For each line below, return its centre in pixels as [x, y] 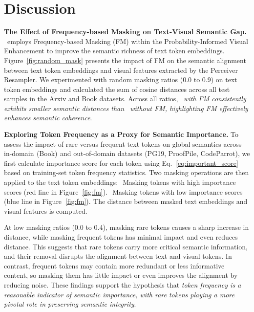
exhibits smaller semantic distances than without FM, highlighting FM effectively [126, 108]
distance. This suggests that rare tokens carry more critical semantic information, [126, 246]
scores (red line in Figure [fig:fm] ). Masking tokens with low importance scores [123, 191]
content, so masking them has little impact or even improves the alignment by [121, 275]
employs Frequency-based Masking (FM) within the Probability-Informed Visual [128, 41]
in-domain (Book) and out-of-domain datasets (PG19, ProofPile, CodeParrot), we [127, 153]
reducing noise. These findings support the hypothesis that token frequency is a [123, 284]
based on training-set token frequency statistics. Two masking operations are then [127, 172]
